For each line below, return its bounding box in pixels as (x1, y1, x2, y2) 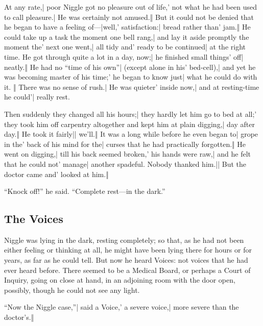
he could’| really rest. (4, 91, 70, 102)
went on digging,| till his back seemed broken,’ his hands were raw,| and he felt (4, 148, 251, 159)
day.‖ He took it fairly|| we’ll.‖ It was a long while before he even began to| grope (4, 129, 258, 139)
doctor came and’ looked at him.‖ (4, 168, 109, 179)
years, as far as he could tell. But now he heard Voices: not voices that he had (4, 255, 248, 265)
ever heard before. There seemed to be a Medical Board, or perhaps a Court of (4, 264, 251, 275)
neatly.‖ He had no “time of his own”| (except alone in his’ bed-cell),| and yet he (4, 61, 256, 72)
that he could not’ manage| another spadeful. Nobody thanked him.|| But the (4, 158, 247, 169)
